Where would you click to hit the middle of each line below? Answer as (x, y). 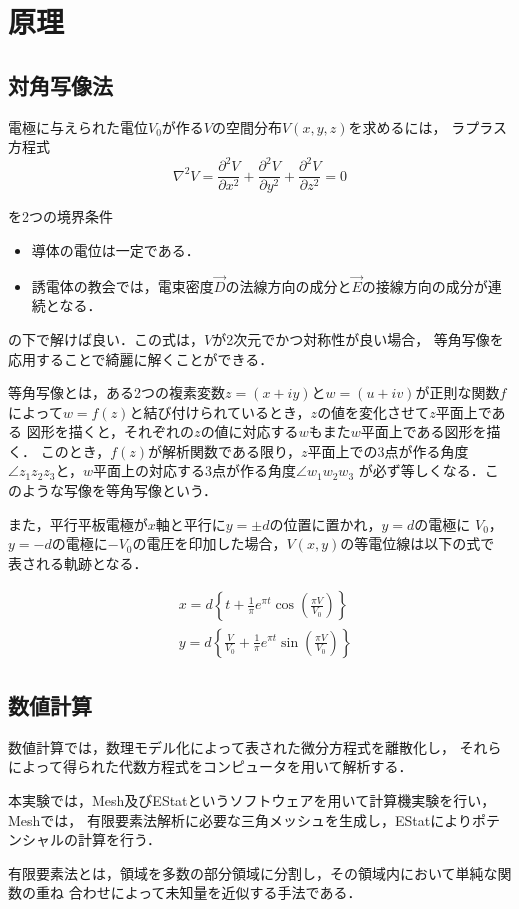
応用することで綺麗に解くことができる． (141, 358)
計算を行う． (119, 839)
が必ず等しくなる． (421, 470)
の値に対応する (249, 431)
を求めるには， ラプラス (427, 126)
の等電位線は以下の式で (417, 543)
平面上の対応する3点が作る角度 (194, 470)
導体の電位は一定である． (115, 249)
